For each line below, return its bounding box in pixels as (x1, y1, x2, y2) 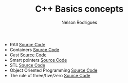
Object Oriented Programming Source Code (9, 67, 98, 73)
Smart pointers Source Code (9, 57, 67, 63)
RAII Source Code (9, 41, 46, 47)
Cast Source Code (9, 52, 47, 58)
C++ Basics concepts (35, 3, 124, 15)
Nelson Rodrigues (61, 19, 97, 25)
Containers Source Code (9, 47, 59, 52)
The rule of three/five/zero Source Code (9, 72, 91, 78)
